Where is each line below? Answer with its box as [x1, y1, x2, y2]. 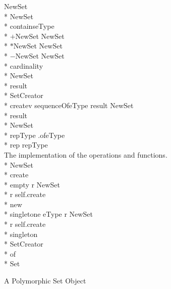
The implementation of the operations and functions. [4, 149, 167, 160]
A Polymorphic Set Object [4, 275, 86, 286]
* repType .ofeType [4, 129, 65, 140]
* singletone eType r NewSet [4, 209, 93, 219]
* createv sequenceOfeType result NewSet [4, 100, 134, 110]
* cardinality [4, 60, 43, 71]
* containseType [4, 21, 54, 31]
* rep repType [4, 139, 48, 150]
